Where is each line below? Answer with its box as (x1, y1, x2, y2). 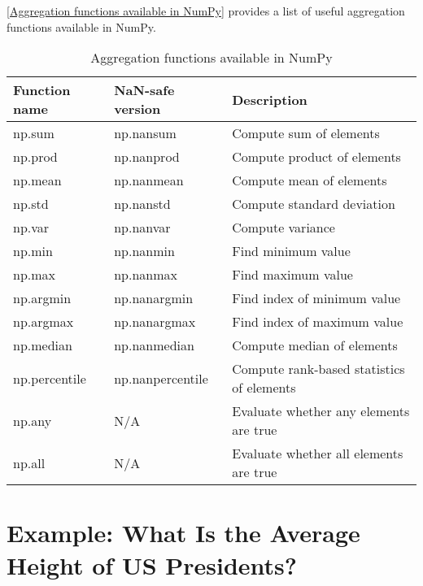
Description (232, 89, 307, 109)
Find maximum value (232, 265, 353, 284)
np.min (13, 241, 53, 261)
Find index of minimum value (232, 289, 401, 308)
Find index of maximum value (232, 312, 403, 332)
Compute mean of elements (232, 171, 387, 190)
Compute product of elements (232, 147, 401, 167)
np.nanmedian (114, 336, 194, 355)
